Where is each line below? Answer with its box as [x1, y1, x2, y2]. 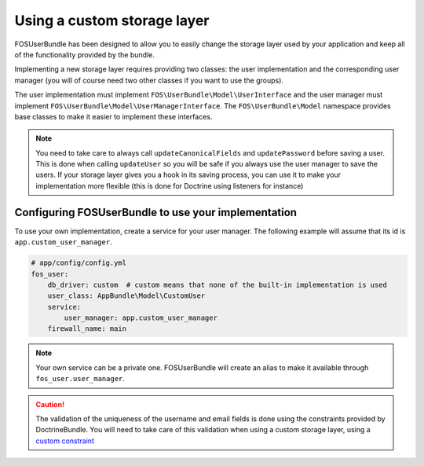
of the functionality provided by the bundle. [14, 50, 155, 59]
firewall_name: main [47, 325, 127, 333]
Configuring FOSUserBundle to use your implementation [14, 205, 298, 219]
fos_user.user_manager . [35, 374, 126, 383]
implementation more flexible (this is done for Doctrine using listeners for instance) [35, 181, 304, 190]
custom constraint [35, 436, 94, 446]
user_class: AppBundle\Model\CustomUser [47, 292, 206, 300]
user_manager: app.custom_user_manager [64, 314, 217, 322]
